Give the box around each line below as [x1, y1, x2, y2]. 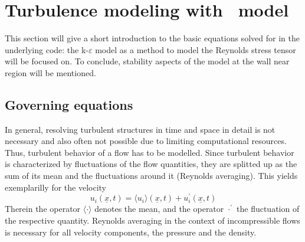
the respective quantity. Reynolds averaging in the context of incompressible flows [5, 214, 300, 226]
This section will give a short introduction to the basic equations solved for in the [5, 32, 300, 44]
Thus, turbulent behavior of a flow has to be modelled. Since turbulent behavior [5, 146, 294, 158]
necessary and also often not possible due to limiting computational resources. [5, 135, 287, 147]
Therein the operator [5, 202, 81, 215]
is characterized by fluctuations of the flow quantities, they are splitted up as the [5, 158, 297, 170]
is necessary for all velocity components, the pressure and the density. [5, 225, 257, 238]
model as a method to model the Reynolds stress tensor [95, 43, 296, 55]
